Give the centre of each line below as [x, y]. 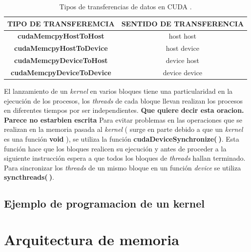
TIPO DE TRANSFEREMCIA [61, 23]
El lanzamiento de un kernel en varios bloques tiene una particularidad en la [118, 91]
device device [182, 72]
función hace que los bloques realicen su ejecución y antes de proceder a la [115, 148]
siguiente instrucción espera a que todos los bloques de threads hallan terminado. [125, 158]
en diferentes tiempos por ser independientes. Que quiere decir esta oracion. [124, 110]
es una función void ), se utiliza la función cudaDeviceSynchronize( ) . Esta [122, 139]
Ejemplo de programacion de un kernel [104, 203]
